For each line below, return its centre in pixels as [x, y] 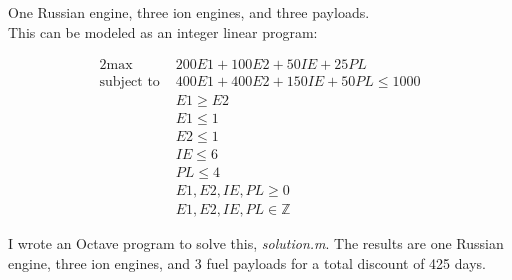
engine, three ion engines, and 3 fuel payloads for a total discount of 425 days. [247, 263]
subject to [129, 82]
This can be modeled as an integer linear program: [163, 31]
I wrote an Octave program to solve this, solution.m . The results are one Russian [256, 243]
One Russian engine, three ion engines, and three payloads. [189, 12]
